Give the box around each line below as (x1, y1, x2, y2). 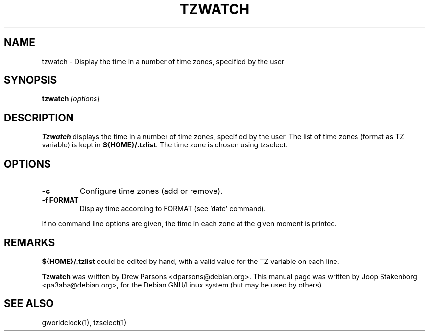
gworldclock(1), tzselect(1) (42, 318, 127, 327)
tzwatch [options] (42, 95, 100, 103)
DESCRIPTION (4, 111, 74, 124)
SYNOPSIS (4, 74, 57, 87)
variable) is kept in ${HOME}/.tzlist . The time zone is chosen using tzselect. (42, 141, 288, 149)
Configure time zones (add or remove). (79, 186, 223, 196)
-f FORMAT (42, 196, 79, 205)
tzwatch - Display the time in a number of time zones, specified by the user (42, 57, 285, 66)
